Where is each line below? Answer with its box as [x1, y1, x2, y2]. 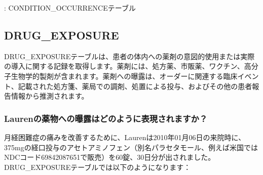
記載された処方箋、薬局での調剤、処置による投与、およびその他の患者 [18, 80, 252, 91]
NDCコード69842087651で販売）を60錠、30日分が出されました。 [4, 152, 215, 162]
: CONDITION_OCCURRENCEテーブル [4, 3, 136, 13]
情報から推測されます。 [11, 91, 89, 101]
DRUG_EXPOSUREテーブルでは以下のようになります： [4, 161, 191, 172]
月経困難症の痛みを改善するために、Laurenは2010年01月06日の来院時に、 [4, 132, 246, 142]
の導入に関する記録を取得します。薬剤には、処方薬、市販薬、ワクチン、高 [4, 61, 251, 71]
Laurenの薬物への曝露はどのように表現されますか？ [4, 112, 208, 124]
